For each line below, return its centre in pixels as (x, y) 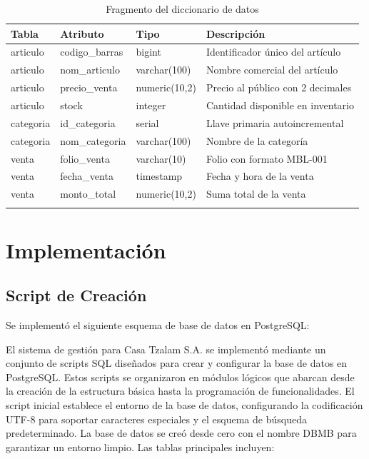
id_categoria (88, 122)
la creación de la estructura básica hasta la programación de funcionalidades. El (180, 391)
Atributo (82, 33)
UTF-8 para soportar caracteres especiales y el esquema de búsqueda (156, 419)
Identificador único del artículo (273, 52)
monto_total (88, 194)
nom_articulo (90, 70)
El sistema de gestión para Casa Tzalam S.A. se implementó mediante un (166, 349)
